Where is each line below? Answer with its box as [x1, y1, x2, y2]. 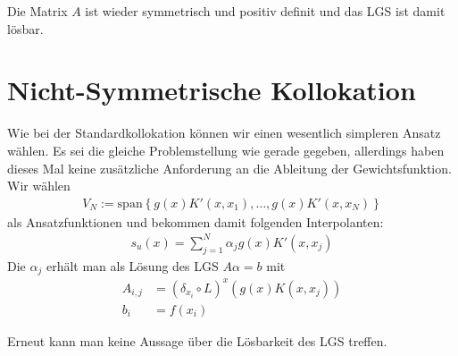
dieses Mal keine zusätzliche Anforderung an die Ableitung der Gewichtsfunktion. [7, 158, 452, 177]
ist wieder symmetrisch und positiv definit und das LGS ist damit [85, 2, 446, 20]
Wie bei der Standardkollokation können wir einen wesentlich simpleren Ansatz [7, 123, 441, 142]
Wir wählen [7, 176, 71, 195]
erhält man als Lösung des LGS [46, 256, 219, 275]
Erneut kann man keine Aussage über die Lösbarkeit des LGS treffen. [7, 331, 387, 350]
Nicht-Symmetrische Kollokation [7, 72, 416, 108]
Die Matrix [7, 2, 68, 20]
